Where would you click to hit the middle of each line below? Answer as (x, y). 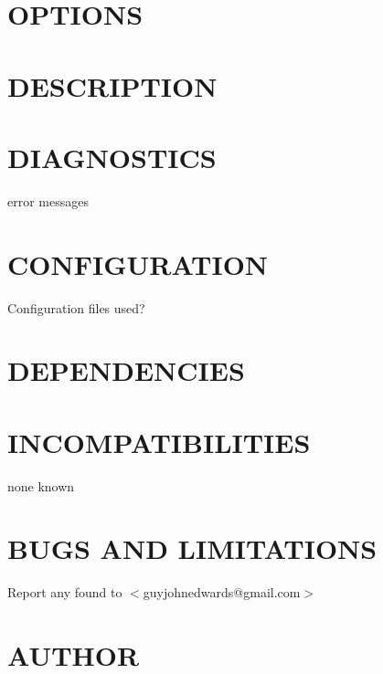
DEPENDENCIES (126, 370)
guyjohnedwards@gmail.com (222, 592)
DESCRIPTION (112, 85)
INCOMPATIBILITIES (159, 442)
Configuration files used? (76, 307)
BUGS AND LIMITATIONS (192, 548)
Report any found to (65, 592)
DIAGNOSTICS (112, 157)
